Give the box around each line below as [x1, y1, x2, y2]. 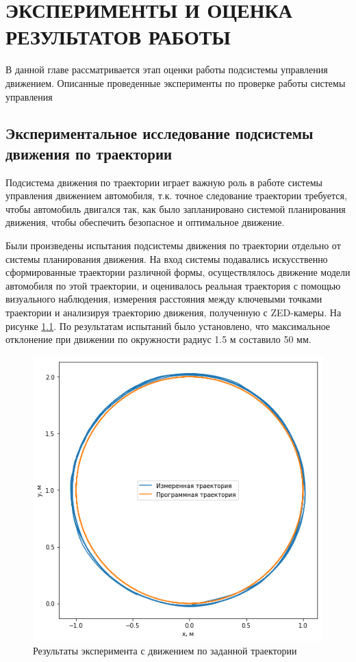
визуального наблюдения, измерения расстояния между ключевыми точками [5, 292, 322, 306]
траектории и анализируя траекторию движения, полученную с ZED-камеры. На [5, 305, 342, 320]
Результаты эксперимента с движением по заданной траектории [33, 643, 297, 657]
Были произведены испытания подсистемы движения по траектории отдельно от [5, 238, 341, 253]
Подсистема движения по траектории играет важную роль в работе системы [5, 175, 322, 189]
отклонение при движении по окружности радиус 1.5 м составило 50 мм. [5, 332, 311, 346]
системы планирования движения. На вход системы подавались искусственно [5, 251, 328, 266]
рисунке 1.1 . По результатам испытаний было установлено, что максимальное [5, 318, 331, 333]
